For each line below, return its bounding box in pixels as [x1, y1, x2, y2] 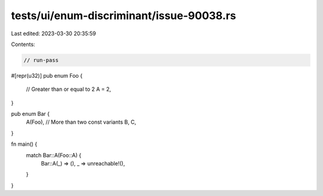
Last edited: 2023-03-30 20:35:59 [11, 30, 96, 37]
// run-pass [23, 57, 59, 63]
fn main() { [11, 140, 38, 148]
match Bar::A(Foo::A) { [26, 151, 82, 158]
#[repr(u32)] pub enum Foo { [11, 72, 83, 79]
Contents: [11, 41, 35, 48]
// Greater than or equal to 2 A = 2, [26, 85, 111, 93]
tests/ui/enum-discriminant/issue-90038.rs [11, 9, 236, 22]
